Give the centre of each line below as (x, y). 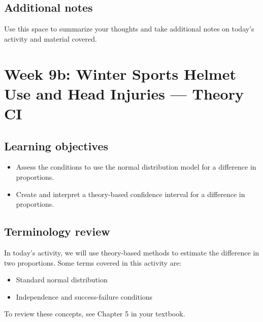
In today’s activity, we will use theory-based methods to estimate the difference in (132, 252)
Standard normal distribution (62, 280)
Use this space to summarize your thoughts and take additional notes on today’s (129, 29)
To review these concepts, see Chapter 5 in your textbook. (95, 314)
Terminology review (57, 231)
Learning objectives (56, 146)
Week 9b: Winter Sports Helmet (120, 73)
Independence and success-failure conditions (84, 296)
